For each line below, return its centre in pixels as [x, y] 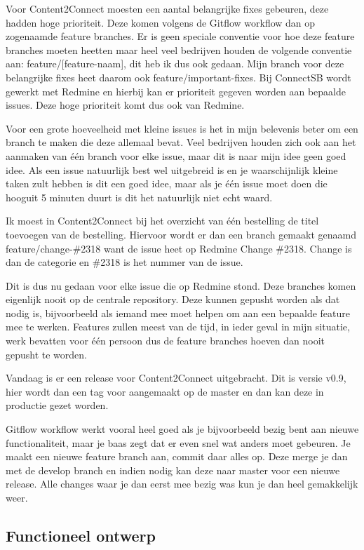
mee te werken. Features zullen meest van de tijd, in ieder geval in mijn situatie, [178, 327]
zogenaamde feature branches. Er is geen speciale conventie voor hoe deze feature [180, 36]
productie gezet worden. [57, 405]
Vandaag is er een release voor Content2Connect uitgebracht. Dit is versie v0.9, [176, 378]
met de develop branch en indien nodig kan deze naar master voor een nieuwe [173, 470]
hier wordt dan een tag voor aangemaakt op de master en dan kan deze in [165, 391]
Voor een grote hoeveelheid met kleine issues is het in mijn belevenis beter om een [182, 128]
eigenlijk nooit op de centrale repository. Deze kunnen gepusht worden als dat [173, 299]
